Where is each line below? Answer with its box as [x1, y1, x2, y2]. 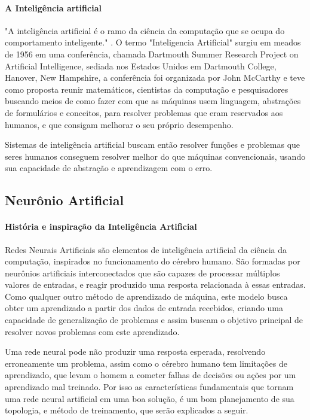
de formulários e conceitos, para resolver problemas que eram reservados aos [5, 106, 283, 118]
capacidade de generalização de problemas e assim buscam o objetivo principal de [5, 314, 303, 326]
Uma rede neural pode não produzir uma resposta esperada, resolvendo [5, 345, 266, 358]
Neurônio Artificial [5, 191, 124, 209]
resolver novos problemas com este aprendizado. [5, 325, 180, 337]
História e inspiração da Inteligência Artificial [5, 220, 197, 233]
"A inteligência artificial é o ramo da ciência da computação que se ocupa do [5, 24, 285, 36]
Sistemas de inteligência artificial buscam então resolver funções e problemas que [5, 138, 300, 151]
